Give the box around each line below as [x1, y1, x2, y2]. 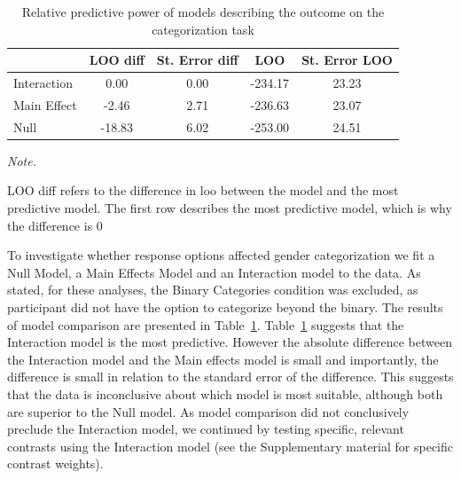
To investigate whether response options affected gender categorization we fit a [7, 246, 435, 264]
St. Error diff [156, 51, 238, 69]
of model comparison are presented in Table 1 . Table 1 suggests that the [7, 315, 404, 334]
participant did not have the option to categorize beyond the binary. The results [7, 297, 443, 316]
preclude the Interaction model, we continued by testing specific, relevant [7, 420, 404, 438]
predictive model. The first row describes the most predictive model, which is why [7, 199, 452, 216]
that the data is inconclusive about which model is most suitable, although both [7, 384, 443, 403]
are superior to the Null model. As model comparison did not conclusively [7, 402, 410, 420]
